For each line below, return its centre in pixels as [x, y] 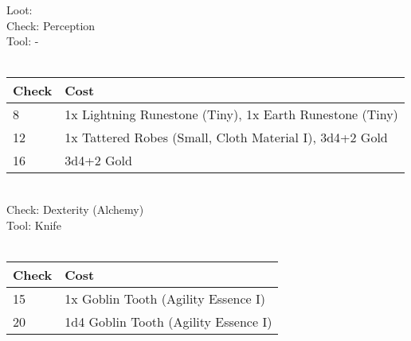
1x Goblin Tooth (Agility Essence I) [165, 298]
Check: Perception [51, 25]
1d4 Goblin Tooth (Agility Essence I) [168, 321]
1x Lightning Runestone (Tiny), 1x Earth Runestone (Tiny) [231, 114]
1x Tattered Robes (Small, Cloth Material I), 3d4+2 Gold [226, 138]
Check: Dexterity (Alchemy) [75, 209]
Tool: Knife [34, 225]
